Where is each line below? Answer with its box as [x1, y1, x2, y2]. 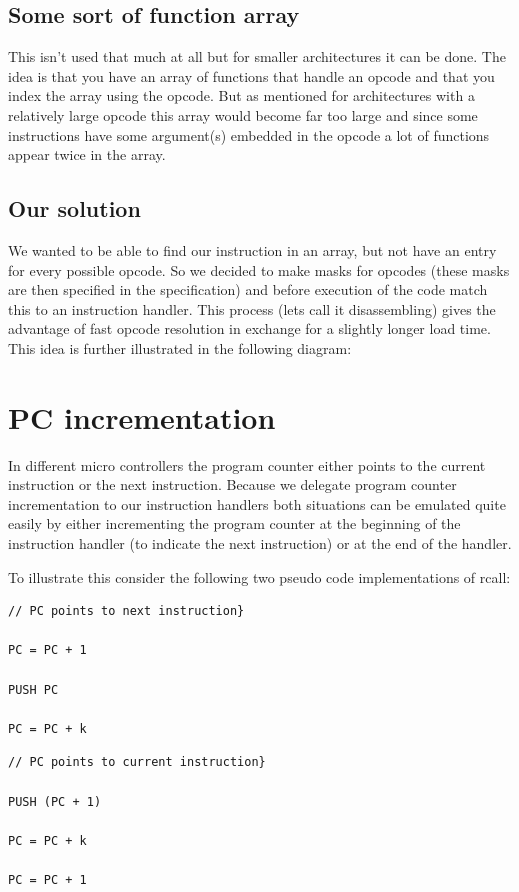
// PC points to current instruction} [8, 755, 266, 770]
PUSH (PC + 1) [8, 794, 102, 809]
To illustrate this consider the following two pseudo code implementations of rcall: [8, 566, 511, 587]
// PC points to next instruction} [8, 604, 245, 619]
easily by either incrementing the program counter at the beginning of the [8, 513, 461, 534]
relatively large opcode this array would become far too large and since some [8, 104, 478, 125]
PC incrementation [8, 396, 276, 437]
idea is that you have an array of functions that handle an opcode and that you [8, 65, 495, 86]
